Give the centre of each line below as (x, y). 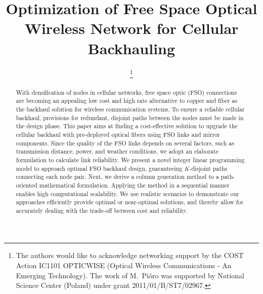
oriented (27, 185)
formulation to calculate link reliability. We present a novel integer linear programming (130, 159)
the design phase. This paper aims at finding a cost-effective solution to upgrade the (127, 126)
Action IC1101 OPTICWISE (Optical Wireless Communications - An (124, 265)
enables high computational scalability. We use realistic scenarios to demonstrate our (127, 193)
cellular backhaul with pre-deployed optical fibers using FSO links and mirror (118, 134)
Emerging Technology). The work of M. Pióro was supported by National (130, 275)
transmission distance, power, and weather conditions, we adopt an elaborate (117, 151)
